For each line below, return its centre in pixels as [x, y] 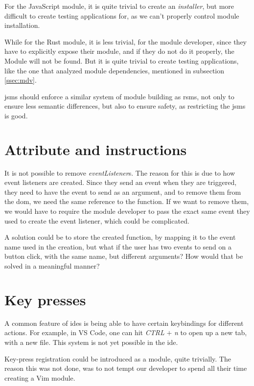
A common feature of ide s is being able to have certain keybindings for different [124, 323]
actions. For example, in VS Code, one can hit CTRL [84, 332]
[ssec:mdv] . [21, 80]
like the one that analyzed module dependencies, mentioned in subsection [115, 70]
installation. [22, 25]
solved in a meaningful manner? [52, 266]
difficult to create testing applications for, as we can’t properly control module [122, 15]
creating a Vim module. [40, 377]
